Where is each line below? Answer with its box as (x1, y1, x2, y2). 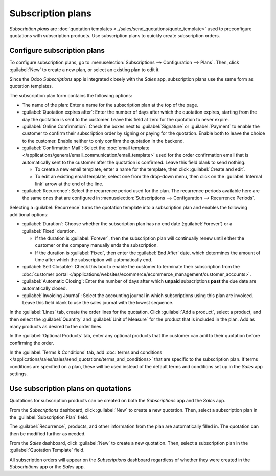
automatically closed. (22, 285, 67, 291)
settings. (9, 371, 28, 377)
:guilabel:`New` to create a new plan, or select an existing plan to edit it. (9, 66, 160, 73)
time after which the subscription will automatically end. (35, 257, 153, 263)
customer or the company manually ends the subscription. (35, 242, 158, 248)
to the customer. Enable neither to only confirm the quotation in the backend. (22, 138, 185, 144)
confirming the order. (9, 340, 54, 346)
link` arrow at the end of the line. (35, 180, 104, 187)
